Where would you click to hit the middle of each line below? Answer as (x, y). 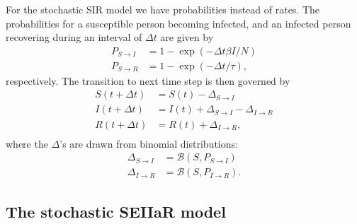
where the (27, 143)
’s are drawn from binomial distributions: (149, 143)
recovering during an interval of (74, 37)
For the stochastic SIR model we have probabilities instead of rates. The (163, 9)
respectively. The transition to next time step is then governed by (148, 80)
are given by (187, 37)
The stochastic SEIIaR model (116, 211)
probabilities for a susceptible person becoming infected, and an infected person (178, 23)
